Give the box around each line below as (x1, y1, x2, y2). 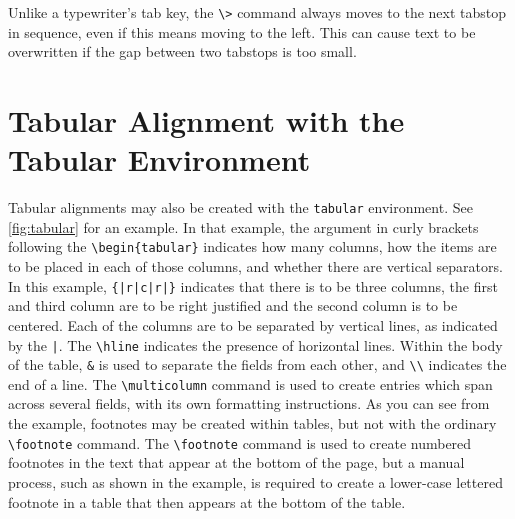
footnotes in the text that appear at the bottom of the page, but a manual (8, 452, 465, 473)
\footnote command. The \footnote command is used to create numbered (8, 432, 472, 453)
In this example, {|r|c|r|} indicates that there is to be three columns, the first (8, 275, 498, 296)
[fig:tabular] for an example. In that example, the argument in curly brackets (8, 216, 479, 237)
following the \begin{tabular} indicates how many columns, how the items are (8, 236, 497, 257)
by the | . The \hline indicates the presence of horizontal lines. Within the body (8, 334, 503, 355)
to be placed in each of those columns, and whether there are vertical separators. (8, 256, 503, 277)
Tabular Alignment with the (8, 100, 405, 141)
